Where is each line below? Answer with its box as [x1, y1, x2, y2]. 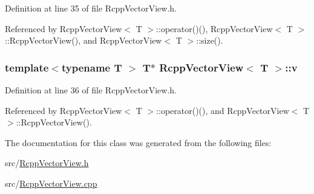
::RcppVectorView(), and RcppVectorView [5, 34, 162, 47]
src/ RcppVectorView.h [5, 156, 89, 169]
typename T [61, 59, 122, 75]
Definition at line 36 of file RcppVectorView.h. [5, 84, 177, 96]
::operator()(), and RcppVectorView [156, 104, 289, 116]
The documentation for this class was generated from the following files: [5, 136, 272, 149]
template [5, 59, 49, 75]
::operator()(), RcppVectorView [156, 22, 273, 35]
